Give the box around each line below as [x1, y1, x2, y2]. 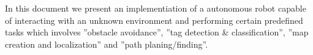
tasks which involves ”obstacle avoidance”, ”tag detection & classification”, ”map [5, 26, 309, 38]
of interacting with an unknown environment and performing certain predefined [5, 13, 303, 26]
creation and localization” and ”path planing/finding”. [5, 37, 208, 50]
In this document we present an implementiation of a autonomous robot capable [5, 2, 306, 14]
